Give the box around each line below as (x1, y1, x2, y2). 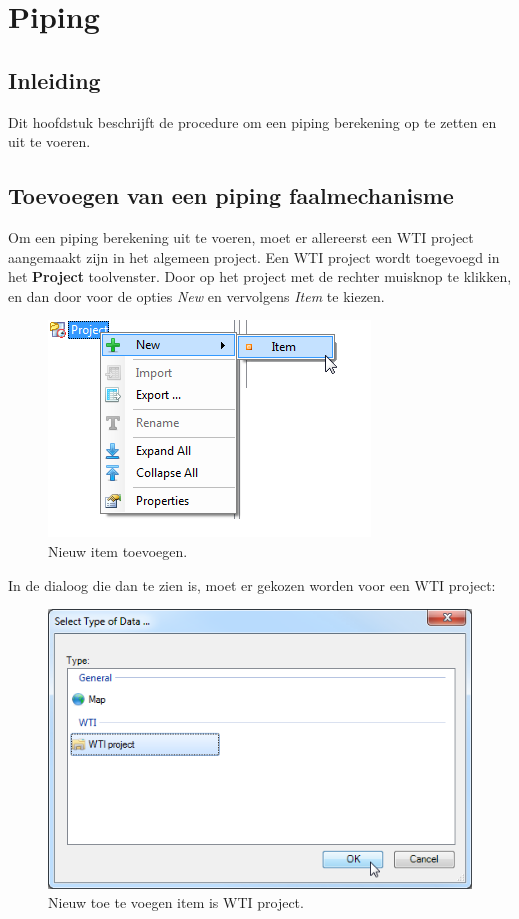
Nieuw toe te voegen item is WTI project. (48, 892, 304, 913)
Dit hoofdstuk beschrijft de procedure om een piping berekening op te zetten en (8, 111, 497, 132)
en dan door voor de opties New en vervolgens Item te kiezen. (8, 285, 385, 306)
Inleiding (8, 64, 101, 95)
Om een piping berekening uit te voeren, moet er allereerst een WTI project (8, 226, 474, 247)
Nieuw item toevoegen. (48, 540, 188, 561)
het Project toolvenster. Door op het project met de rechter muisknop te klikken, (8, 266, 512, 287)
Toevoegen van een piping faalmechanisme (8, 180, 454, 211)
